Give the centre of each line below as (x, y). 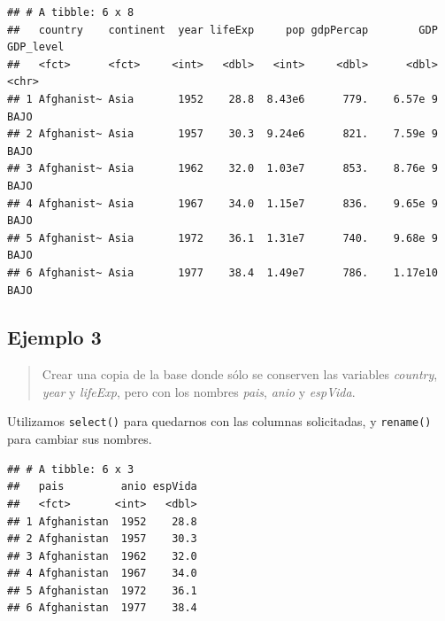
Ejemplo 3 (54, 337)
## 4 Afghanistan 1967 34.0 (102, 574)
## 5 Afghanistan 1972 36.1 (102, 590)
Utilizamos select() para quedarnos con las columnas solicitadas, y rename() (219, 421)
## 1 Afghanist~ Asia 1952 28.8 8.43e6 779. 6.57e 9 (222, 99)
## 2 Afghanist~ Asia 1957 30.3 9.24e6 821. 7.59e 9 (222, 134)
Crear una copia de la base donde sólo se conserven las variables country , (240, 374)
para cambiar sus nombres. (80, 439)
